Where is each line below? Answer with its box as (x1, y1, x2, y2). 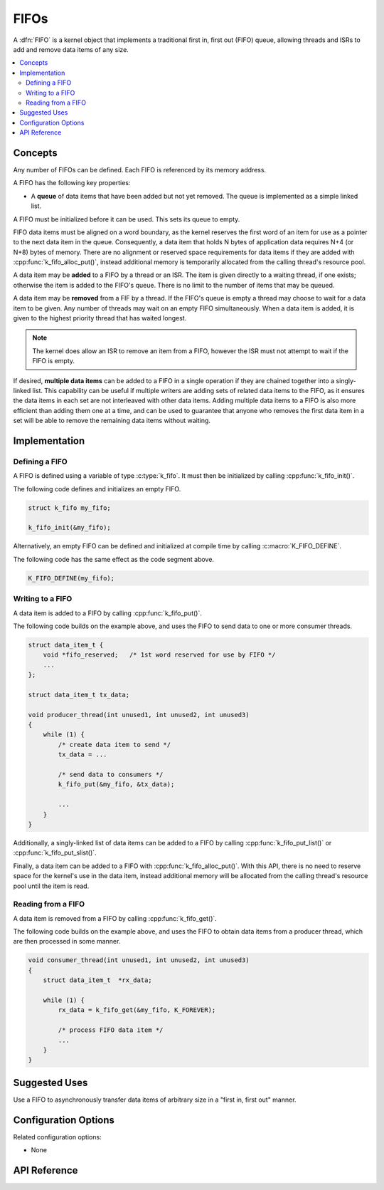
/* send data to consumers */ (58, 771, 164, 779)
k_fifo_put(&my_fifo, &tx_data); (58, 781, 175, 788)
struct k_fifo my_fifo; (28, 503, 112, 512)
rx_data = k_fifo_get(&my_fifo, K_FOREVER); (58, 1006, 216, 1014)
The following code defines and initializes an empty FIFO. (13, 484, 181, 493)
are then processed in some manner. (13, 937, 121, 946)
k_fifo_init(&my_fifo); (28, 523, 112, 532)
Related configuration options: (13, 1132, 102, 1141)
